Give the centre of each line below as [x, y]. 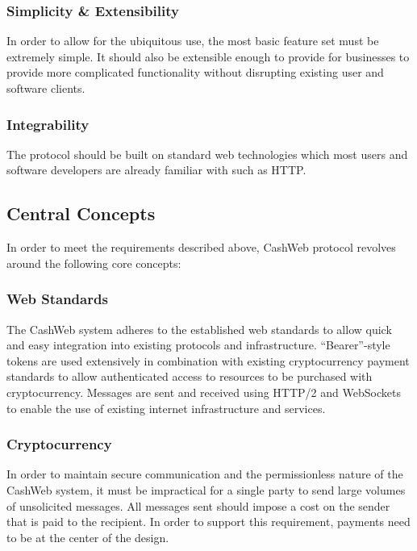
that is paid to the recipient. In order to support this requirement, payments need [208, 522]
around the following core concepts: [94, 263]
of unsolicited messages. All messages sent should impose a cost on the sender [198, 505]
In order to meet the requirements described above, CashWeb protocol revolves [201, 247]
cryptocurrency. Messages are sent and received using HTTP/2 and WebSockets [204, 392]
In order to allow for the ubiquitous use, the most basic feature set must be [193, 41]
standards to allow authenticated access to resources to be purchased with [190, 376]
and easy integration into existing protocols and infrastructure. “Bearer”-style [198, 345]
